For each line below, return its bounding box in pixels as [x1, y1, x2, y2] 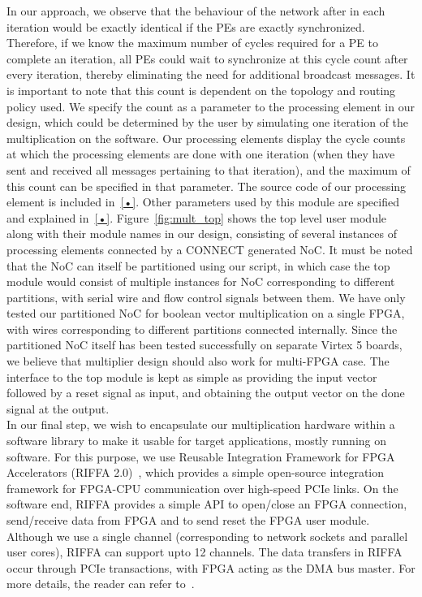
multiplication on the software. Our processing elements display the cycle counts [6, 129, 406, 146]
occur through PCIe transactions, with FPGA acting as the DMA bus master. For [6, 559, 416, 576]
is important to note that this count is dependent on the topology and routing [6, 81, 396, 98]
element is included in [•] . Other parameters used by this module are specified [6, 193, 399, 210]
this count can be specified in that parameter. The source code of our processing [6, 177, 407, 194]
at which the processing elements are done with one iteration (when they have [6, 145, 395, 162]
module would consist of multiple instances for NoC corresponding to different [6, 273, 395, 290]
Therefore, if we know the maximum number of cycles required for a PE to [6, 34, 379, 51]
